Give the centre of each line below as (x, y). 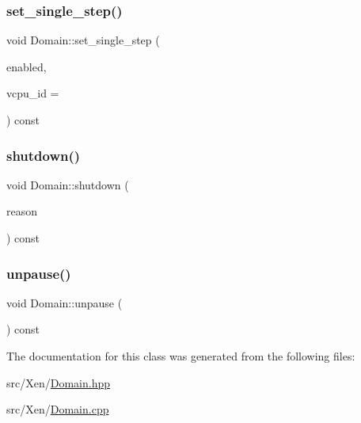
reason (22, 211)
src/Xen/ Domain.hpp (59, 382)
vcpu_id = (33, 93)
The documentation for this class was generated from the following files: (181, 356)
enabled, (27, 66)
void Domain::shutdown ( (68, 184)
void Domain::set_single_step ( (83, 40)
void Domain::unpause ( (65, 302)
